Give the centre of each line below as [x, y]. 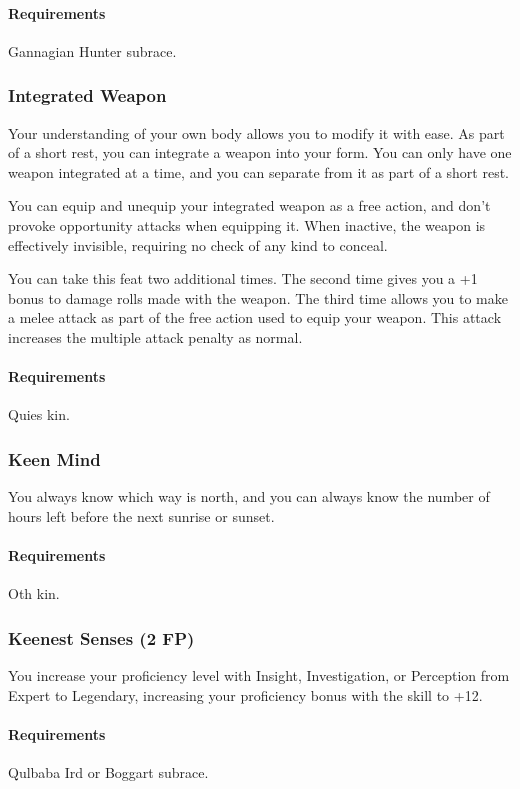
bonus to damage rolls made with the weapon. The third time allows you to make [258, 297]
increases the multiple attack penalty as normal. [155, 336]
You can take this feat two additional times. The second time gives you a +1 [243, 278]
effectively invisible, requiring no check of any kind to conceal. [198, 244]
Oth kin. [34, 593]
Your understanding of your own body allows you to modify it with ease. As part [256, 132]
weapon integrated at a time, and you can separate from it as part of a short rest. [259, 171]
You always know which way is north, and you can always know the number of [249, 496]
